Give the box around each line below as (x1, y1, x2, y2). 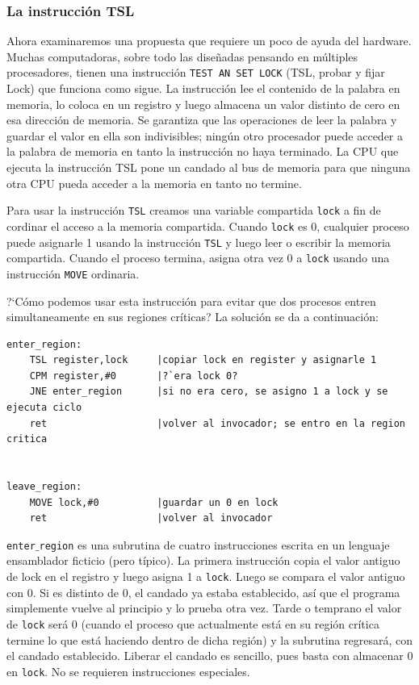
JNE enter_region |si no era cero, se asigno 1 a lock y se (29, 386, 388, 398)
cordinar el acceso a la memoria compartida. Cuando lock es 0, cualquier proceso (6, 217, 409, 234)
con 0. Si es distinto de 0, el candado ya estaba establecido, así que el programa (6, 583, 400, 600)
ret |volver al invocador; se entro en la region (29, 417, 405, 429)
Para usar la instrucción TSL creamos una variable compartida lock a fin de (6, 202, 381, 219)
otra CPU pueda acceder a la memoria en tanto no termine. (6, 174, 302, 191)
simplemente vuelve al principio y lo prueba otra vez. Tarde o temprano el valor (6, 599, 402, 616)
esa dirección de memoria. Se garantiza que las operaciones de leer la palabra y (6, 111, 397, 128)
